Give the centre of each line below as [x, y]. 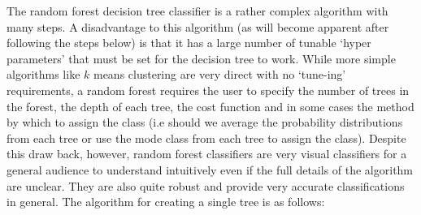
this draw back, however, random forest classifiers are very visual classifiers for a [207, 154]
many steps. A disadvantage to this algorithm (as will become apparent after [198, 26]
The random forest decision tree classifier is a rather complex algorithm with [197, 11]
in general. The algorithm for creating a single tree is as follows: [166, 202]
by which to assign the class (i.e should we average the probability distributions [205, 122]
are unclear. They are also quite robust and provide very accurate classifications [206, 185]
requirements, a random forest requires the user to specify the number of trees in [208, 90]
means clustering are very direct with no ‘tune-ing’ [219, 74]
